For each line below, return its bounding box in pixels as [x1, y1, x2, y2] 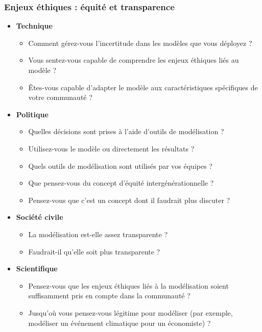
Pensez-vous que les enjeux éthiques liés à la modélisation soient [28, 280, 229, 291]
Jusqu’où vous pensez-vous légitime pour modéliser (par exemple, [28, 307, 233, 318]
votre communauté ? [28, 92, 92, 103]
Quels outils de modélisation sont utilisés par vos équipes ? [28, 160, 212, 171]
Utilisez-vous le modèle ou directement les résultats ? [28, 143, 195, 154]
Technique [16, 20, 53, 31]
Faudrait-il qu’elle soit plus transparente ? [28, 246, 160, 257]
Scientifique [16, 263, 58, 274]
